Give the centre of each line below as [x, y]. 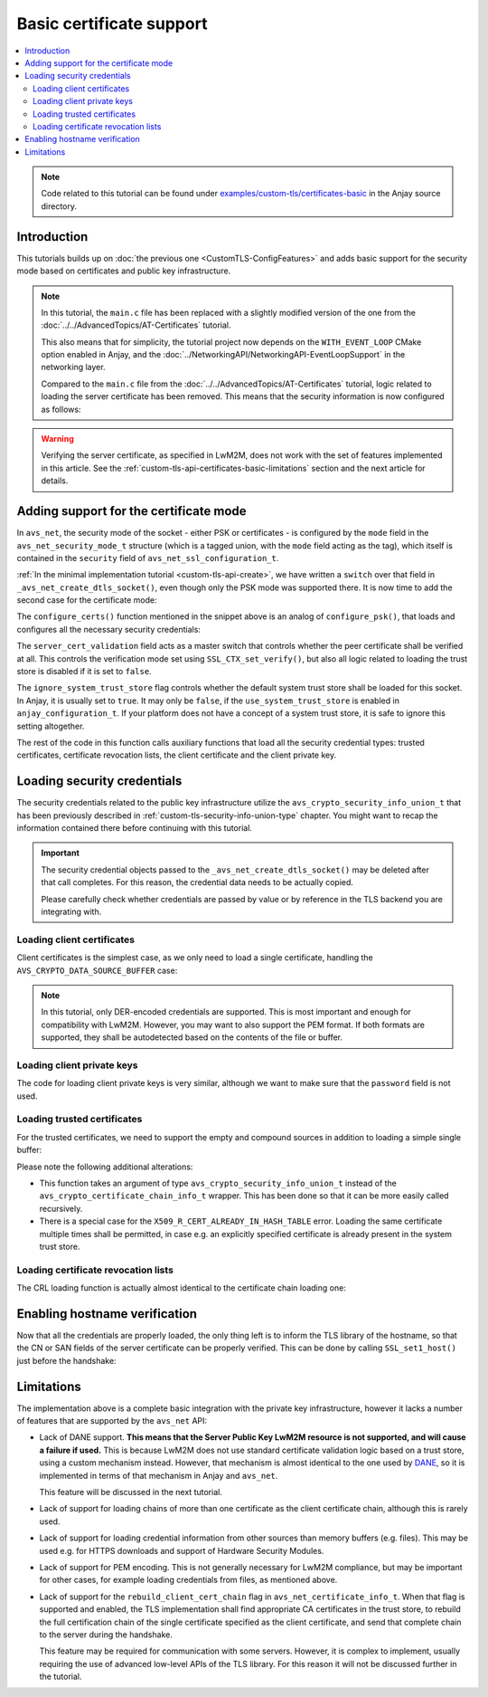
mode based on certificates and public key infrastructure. [124, 271]
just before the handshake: [66, 1360]
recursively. [61, 1208]
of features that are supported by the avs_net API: [112, 1421]
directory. [59, 206]
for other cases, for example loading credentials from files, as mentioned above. [188, 1580]
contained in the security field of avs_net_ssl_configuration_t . [148, 558]
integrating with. [71, 912]
